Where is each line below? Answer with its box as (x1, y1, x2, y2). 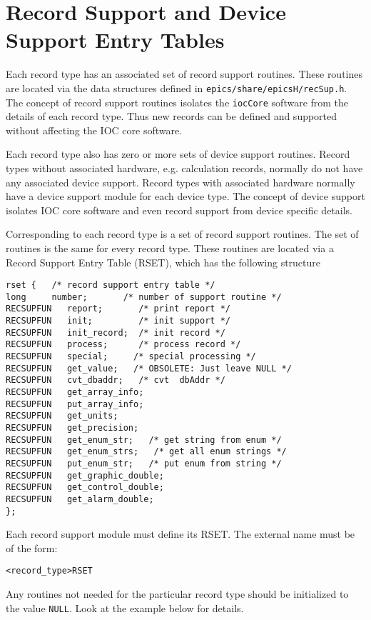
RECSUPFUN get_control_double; (6, 482, 164, 493)
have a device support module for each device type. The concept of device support (6, 189, 365, 204)
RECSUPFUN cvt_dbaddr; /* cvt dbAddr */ (6, 375, 225, 386)
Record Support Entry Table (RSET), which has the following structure (6, 254, 321, 269)
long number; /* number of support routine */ (6, 291, 282, 302)
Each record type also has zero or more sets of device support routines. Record (6, 146, 350, 161)
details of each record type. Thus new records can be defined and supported (6, 109, 337, 124)
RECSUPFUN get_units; (6, 411, 118, 421)
